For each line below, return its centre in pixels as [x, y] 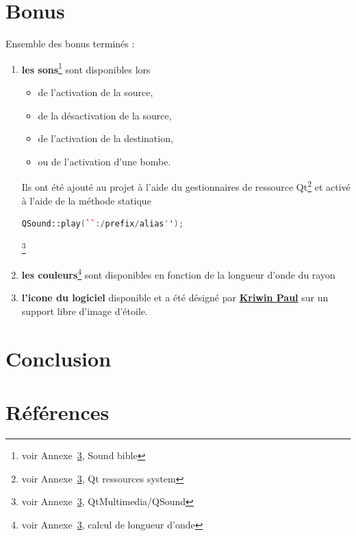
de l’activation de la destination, [105, 138]
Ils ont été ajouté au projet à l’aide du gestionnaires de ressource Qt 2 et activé [186, 186]
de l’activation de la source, [96, 92]
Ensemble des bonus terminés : [70, 44]
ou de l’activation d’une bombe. [104, 161]
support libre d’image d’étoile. [85, 311]
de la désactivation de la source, [105, 115]
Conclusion [59, 358]
